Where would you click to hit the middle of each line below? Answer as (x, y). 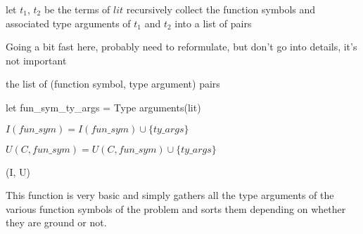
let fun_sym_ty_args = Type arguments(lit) (103, 107)
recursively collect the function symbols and (221, 9)
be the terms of (77, 9)
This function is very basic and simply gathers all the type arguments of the (170, 195)
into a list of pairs (213, 23)
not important (36, 60)
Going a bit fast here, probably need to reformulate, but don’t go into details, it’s (181, 47)
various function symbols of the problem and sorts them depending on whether (176, 208)
